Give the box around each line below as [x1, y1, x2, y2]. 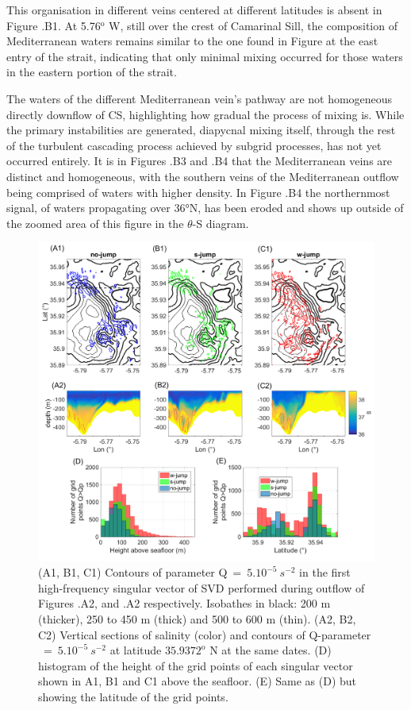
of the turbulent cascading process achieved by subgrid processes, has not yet [6, 137, 382, 153]
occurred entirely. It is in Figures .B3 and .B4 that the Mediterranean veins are [6, 152, 393, 169]
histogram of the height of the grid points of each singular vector [38, 657, 353, 673]
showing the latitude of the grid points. [38, 688, 229, 704]
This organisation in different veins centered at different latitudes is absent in [6, 2, 382, 17]
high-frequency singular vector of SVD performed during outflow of [38, 579, 365, 596]
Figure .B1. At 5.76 [6, 17, 101, 33]
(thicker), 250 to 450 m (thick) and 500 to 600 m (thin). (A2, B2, [38, 610, 356, 627]
